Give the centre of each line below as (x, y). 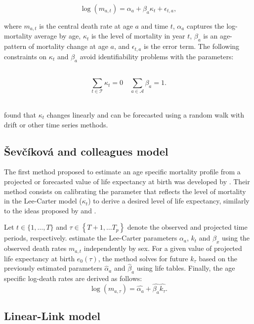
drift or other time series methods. (56, 124)
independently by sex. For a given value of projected (163, 248)
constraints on (25, 56)
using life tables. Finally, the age (186, 268)
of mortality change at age (68, 46)
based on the (218, 258)
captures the (205, 26)
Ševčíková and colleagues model (86, 151)
